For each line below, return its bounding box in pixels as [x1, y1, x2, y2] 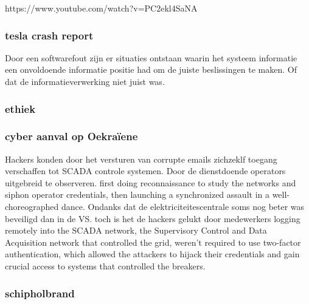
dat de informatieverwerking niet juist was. [5, 75, 165, 87]
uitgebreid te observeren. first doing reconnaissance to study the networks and [5, 176, 296, 189]
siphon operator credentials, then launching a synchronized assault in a [5, 188, 269, 201]
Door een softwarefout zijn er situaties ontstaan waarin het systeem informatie [5, 51, 297, 64]
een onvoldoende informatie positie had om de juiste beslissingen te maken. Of [5, 63, 297, 76]
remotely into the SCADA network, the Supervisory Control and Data [5, 224, 267, 237]
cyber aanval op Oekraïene [5, 129, 138, 144]
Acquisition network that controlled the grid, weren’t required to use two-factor [5, 235, 301, 248]
